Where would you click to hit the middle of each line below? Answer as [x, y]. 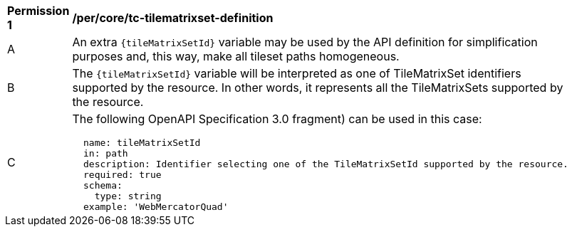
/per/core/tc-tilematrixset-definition [173, 18]
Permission [38, 11]
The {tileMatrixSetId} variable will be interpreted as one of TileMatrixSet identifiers [297, 73]
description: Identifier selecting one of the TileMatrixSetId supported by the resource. [326, 164]
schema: [103, 185]
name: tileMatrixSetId [142, 143]
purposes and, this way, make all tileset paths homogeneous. [236, 56]
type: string [128, 196]
